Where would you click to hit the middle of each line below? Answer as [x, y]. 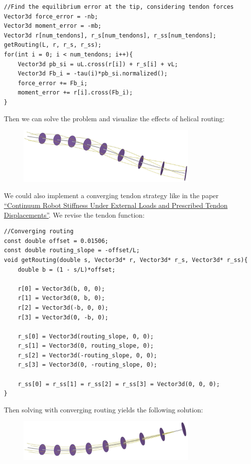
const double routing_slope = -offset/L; [72, 251]
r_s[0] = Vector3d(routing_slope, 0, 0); [86, 336]
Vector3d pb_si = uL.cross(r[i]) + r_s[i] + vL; [98, 64]
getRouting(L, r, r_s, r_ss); [53, 45]
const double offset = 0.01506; [56, 241]
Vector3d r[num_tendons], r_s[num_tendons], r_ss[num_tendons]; [110, 35]
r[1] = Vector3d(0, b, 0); [61, 298]
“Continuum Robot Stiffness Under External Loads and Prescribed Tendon [116, 205]
